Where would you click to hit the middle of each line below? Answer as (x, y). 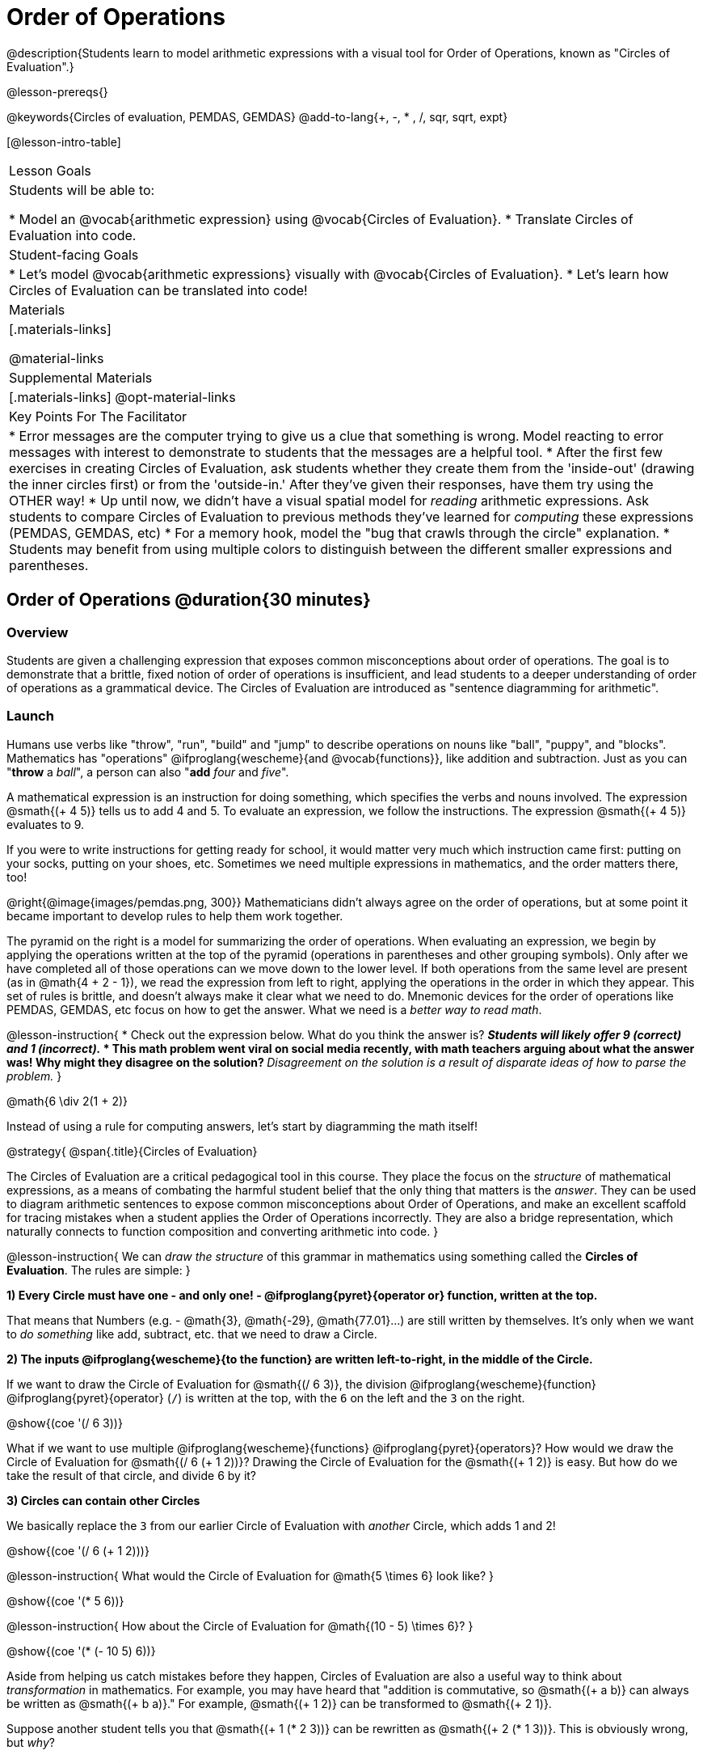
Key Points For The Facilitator (98, 416)
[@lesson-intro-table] (64, 142)
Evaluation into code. (73, 235)
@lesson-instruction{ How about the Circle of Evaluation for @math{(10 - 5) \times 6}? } (240, 1626)
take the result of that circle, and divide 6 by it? (132, 1475)
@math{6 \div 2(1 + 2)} (67, 1101)
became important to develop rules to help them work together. (175, 915)
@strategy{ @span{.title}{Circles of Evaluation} (132, 1151)
